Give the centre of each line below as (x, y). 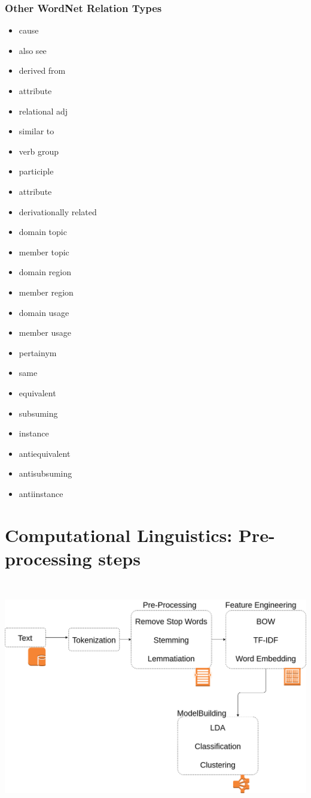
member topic (44, 252)
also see (33, 50)
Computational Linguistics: (119, 534)
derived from (42, 70)
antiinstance (41, 493)
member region (46, 292)
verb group (39, 151)
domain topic (43, 232)
